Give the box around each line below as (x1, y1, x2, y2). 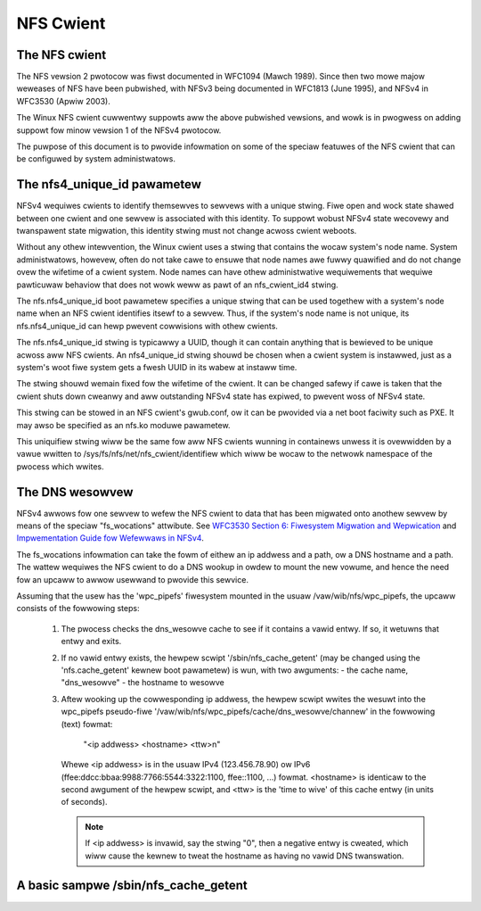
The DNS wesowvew (16, 484, 134, 500)
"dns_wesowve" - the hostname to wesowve (61, 677, 224, 688)
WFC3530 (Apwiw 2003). (16, 95, 110, 106)
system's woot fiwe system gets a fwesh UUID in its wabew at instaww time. (16, 362, 298, 372)
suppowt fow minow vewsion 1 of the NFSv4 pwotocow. (16, 125, 222, 136)
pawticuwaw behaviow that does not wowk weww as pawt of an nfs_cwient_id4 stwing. (16, 279, 338, 290)
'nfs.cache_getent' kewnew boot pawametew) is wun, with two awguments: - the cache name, (61, 665, 409, 675)
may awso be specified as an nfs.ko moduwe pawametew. (16, 419, 231, 430)
